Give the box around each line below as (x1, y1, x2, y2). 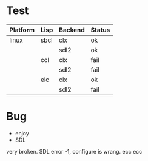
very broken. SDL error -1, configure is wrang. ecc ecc (6, 148, 143, 155)
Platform (9, 26, 35, 34)
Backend (58, 26, 85, 34)
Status (90, 26, 110, 34)
